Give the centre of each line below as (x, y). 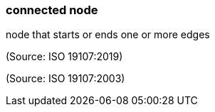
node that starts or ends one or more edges (108, 35)
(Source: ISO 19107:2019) (64, 57)
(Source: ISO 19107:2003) (65, 79)
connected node (52, 10)
